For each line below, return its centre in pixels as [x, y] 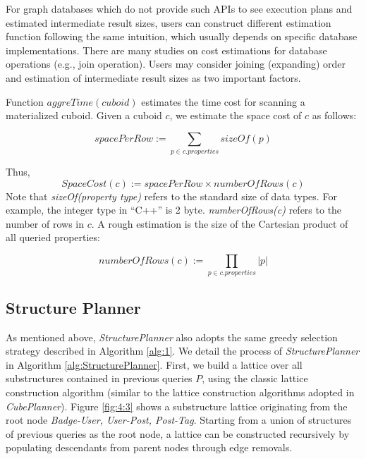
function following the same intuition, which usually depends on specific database [182, 36]
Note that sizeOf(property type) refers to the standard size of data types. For [171, 196]
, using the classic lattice [255, 378]
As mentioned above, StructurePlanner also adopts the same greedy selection [172, 337]
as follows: [334, 115]
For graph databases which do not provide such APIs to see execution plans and [179, 8]
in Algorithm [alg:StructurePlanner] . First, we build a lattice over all [154, 364]
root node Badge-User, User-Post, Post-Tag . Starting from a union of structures [179, 420]
